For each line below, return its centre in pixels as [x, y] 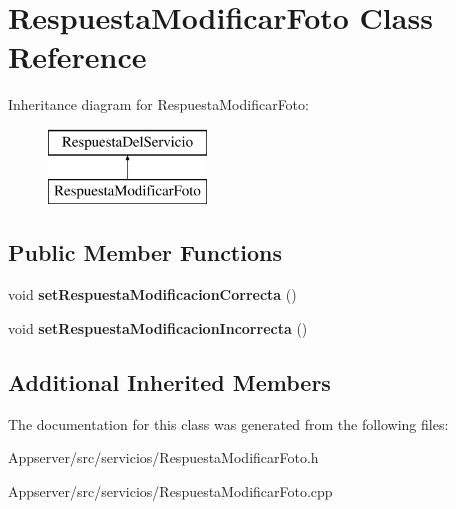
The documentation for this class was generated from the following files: [228, 423]
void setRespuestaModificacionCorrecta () [152, 294]
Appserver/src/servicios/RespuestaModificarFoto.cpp [170, 490]
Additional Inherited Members [169, 381]
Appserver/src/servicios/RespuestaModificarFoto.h [163, 457]
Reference [77, 56]
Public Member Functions [145, 252]
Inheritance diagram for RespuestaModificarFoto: [158, 104]
